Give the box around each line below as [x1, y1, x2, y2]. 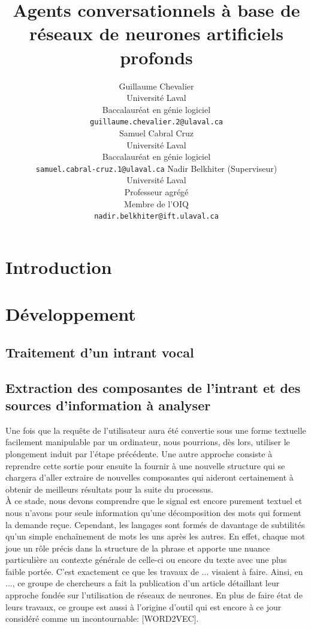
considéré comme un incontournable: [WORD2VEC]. [5, 612, 199, 625]
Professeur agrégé [124, 185, 189, 198]
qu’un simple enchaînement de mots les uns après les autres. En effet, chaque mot [5, 530, 306, 542]
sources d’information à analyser [5, 395, 211, 414]
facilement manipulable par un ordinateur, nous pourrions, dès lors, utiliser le [5, 436, 290, 448]
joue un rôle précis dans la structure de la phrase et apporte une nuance [5, 541, 270, 554]
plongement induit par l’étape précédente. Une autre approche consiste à [5, 447, 273, 460]
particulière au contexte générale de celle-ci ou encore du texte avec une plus [5, 553, 287, 566]
